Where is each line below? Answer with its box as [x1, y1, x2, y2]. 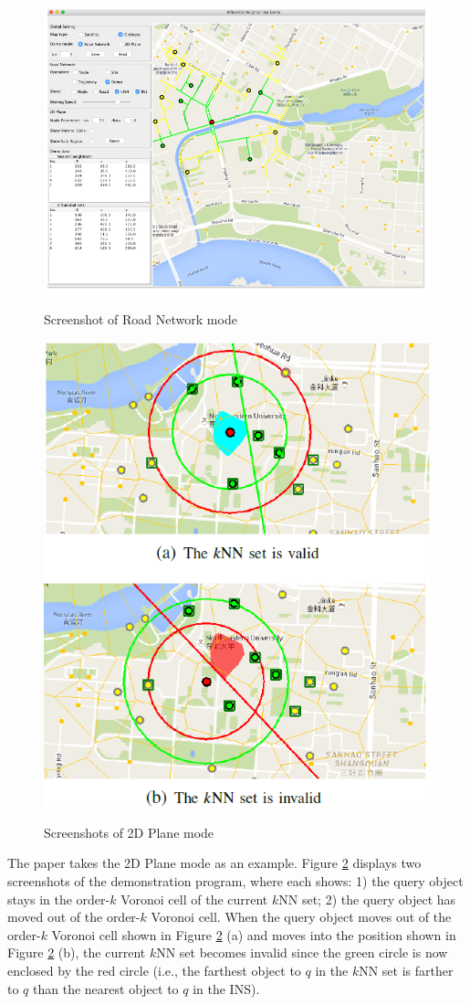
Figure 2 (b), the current [7, 943, 146, 962]
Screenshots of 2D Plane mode [44, 822, 214, 841]
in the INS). [193, 979, 260, 998]
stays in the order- [7, 889, 110, 908]
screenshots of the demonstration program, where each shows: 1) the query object [7, 872, 464, 890]
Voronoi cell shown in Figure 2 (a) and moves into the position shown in [51, 925, 456, 944]
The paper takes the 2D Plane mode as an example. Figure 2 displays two [7, 853, 422, 873]
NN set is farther [359, 960, 454, 979]
